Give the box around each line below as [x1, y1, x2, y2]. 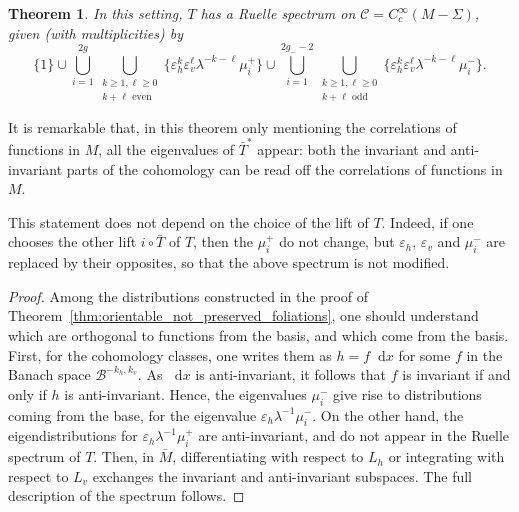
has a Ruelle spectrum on [200, 3, 356, 23]
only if [8, 383, 47, 404]
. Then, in [93, 446, 154, 467]
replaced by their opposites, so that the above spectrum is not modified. [8, 252, 450, 273]
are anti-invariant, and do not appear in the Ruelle [198, 425, 510, 446]
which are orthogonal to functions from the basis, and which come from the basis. [8, 324, 509, 345]
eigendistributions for [8, 425, 138, 446]
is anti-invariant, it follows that [195, 364, 387, 385]
